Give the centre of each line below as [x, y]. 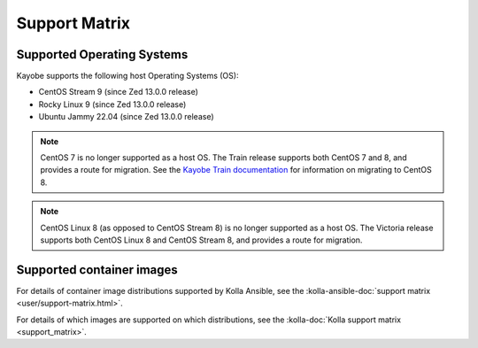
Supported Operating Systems [102, 54]
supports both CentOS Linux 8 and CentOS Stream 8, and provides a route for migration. [201, 240]
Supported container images [97, 270]
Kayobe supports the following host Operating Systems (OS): [127, 76]
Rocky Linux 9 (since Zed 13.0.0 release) [112, 104]
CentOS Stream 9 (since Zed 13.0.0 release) [119, 92]
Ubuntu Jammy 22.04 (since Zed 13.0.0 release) [126, 117]
